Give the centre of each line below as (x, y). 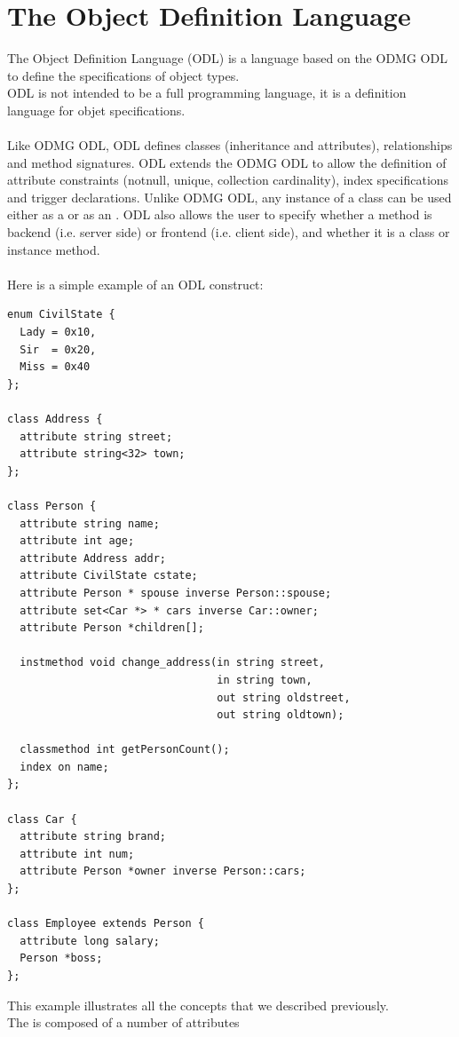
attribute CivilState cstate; (109, 576)
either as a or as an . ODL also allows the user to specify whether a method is (220, 214)
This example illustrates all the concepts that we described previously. (198, 1005)
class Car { (42, 819)
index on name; (64, 767)
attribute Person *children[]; (112, 628)
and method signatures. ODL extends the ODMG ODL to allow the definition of (227, 162)
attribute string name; (90, 523)
